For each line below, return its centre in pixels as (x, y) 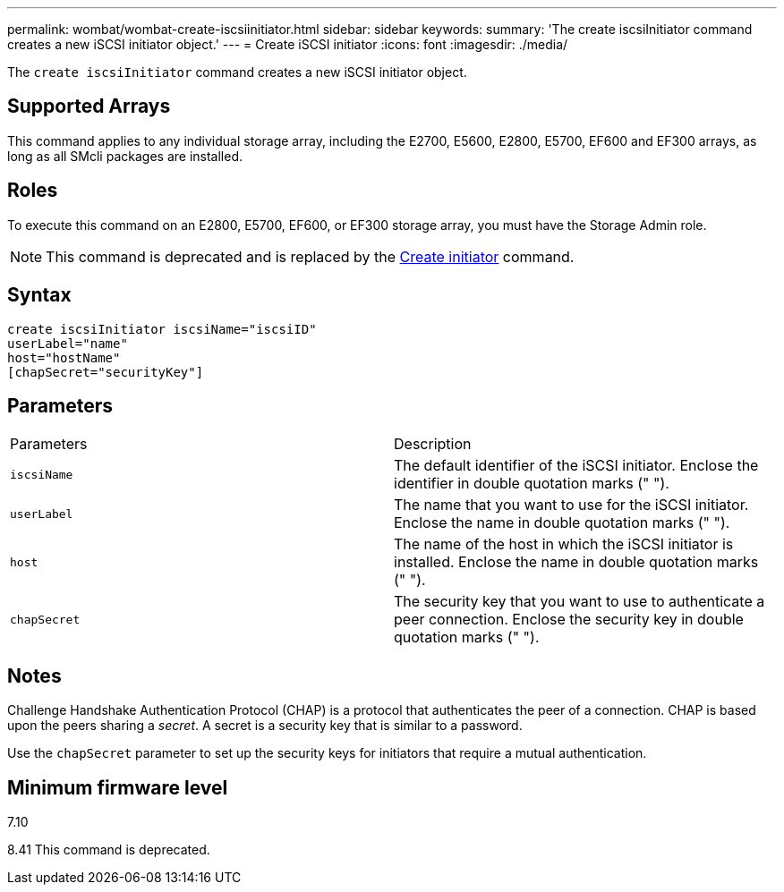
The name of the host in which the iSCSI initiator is (564, 544)
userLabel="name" (68, 343)
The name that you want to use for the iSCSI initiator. (571, 505)
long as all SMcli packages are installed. (125, 156)
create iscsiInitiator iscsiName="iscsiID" (162, 329)
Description (433, 444)
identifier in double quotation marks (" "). (532, 484)
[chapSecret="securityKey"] (106, 372)
